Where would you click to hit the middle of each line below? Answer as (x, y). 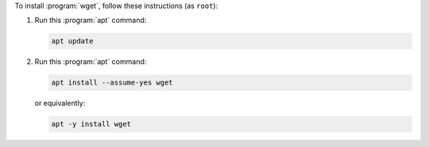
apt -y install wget (91, 124)
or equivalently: (60, 104)
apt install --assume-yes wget (112, 83)
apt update (72, 41)
